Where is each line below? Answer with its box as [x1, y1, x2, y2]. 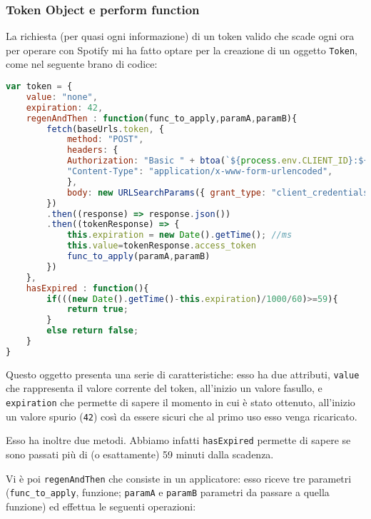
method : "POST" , [66, 134, 144, 145]
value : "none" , [26, 91, 98, 102]
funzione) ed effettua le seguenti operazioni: [6, 498, 196, 513]
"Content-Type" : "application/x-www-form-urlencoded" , [66, 166, 333, 177]
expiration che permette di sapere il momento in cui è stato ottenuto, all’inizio [6, 395, 355, 410]
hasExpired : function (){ [26, 283, 149, 293]
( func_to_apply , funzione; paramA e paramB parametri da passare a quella [6, 485, 330, 500]
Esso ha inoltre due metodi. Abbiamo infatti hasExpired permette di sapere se [6, 433, 351, 448]
